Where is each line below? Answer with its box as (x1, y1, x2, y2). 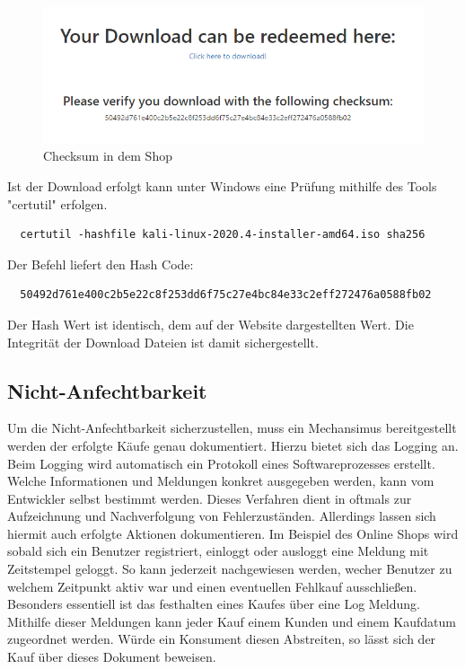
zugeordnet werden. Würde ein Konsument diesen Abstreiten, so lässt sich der (7, 629, 436, 648)
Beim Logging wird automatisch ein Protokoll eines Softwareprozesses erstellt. (7, 453, 435, 472)
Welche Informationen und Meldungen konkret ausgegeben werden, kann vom (7, 471, 434, 490)
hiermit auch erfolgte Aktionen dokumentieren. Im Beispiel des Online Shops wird (7, 524, 459, 542)
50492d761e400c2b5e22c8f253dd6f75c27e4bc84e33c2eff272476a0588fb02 (20, 288, 432, 302)
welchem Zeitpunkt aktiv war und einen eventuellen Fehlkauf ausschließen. (7, 577, 417, 595)
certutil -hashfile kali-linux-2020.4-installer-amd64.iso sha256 (20, 228, 426, 242)
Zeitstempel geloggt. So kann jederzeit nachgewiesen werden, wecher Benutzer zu (7, 559, 452, 578)
